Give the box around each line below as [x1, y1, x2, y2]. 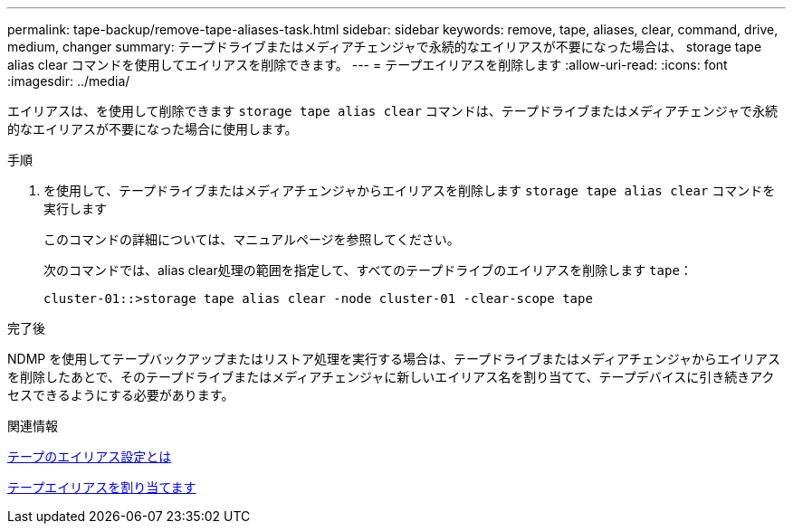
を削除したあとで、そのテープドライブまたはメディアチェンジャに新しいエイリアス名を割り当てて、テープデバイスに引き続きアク [7, 369, 775, 384]
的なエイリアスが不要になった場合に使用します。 [7, 121, 298, 137]
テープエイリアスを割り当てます [7, 479, 196, 495]
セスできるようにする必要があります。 [7, 387, 234, 403]
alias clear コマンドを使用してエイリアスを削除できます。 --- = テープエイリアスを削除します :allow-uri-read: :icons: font [7, 57, 728, 72]
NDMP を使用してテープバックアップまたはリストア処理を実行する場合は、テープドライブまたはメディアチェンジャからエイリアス [7, 351, 781, 366]
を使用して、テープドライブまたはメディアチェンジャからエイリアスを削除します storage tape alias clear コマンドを [43, 183, 776, 198]
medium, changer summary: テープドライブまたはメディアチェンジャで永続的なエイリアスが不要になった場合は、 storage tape [7, 39, 762, 54]
